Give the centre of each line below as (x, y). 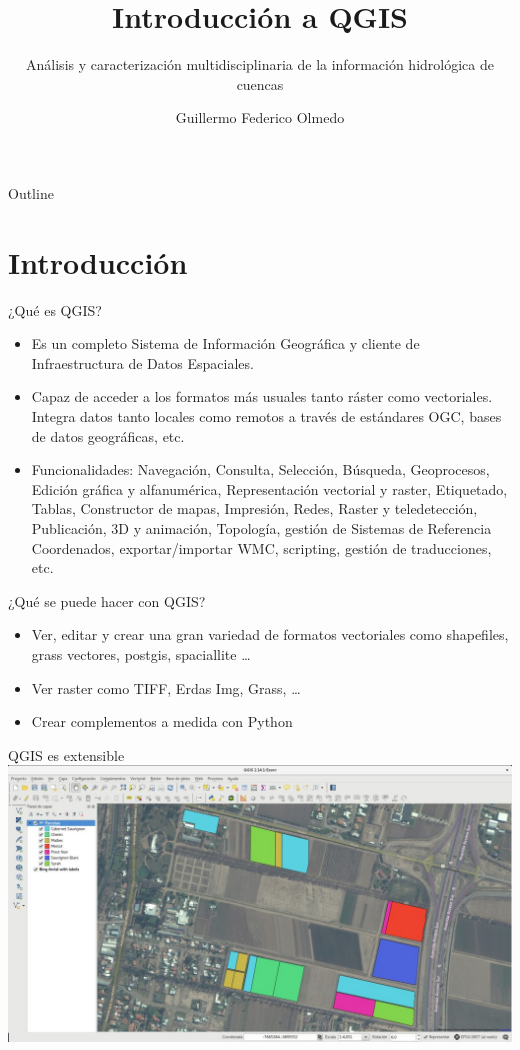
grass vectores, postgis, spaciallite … (141, 653)
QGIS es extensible (66, 754)
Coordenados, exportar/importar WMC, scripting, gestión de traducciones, (261, 547)
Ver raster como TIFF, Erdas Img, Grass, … (166, 687)
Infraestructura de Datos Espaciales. (142, 362)
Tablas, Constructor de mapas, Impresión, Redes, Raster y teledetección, (254, 508)
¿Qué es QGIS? (55, 309)
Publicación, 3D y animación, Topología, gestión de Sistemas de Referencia (261, 527)
